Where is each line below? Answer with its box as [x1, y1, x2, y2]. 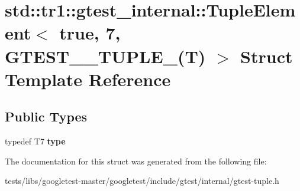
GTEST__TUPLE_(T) [5, 44, 206, 68]
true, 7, [59, 21, 121, 45]
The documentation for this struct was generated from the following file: [5, 154, 267, 167]
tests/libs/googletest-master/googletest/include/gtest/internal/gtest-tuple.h [5, 174, 279, 187]
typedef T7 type [5, 135, 66, 147]
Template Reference [5, 67, 171, 91]
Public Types [5, 107, 88, 126]
